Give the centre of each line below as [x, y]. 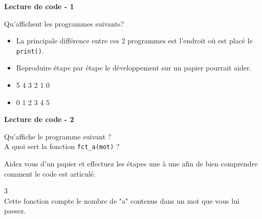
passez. [15, 211]
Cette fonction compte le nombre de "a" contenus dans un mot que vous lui [122, 200]
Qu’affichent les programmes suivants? [64, 23]
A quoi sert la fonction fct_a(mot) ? [62, 146]
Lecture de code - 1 [39, 6]
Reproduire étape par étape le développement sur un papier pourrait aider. [134, 68]
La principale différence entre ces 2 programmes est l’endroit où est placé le [134, 41]
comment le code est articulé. [50, 173]
